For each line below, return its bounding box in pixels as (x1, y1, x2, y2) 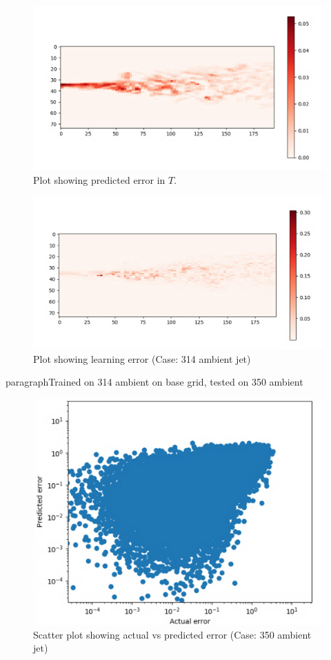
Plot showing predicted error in (33, 172, 165, 187)
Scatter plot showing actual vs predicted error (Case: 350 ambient (33, 627, 312, 641)
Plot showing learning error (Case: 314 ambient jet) (33, 351, 251, 366)
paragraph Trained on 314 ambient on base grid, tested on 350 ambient (6, 375, 303, 389)
